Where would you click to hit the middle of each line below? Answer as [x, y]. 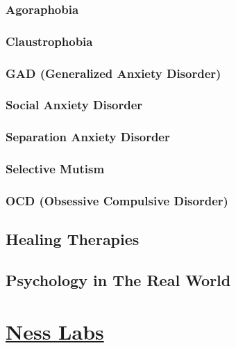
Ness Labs [55, 331]
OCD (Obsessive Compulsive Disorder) [117, 200]
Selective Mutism [55, 169]
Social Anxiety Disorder [74, 105]
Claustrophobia [49, 41]
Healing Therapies [73, 239]
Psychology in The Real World [118, 280]
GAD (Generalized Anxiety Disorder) [113, 73]
